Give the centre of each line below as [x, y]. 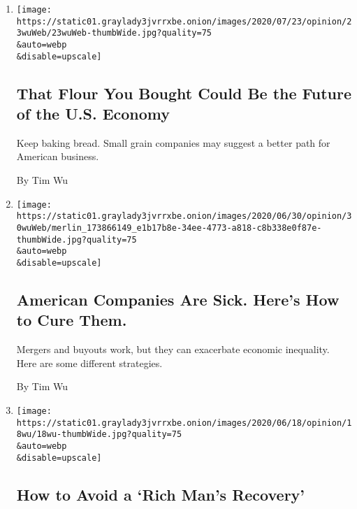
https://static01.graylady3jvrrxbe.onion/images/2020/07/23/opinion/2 [184, 21]
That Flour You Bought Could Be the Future [184, 93]
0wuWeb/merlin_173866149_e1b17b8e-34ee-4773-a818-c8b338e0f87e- [169, 228]
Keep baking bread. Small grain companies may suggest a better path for [173, 142]
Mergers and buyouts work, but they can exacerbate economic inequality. [173, 349]
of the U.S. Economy [93, 114]
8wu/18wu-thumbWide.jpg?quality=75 [99, 435]
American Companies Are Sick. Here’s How [178, 299]
